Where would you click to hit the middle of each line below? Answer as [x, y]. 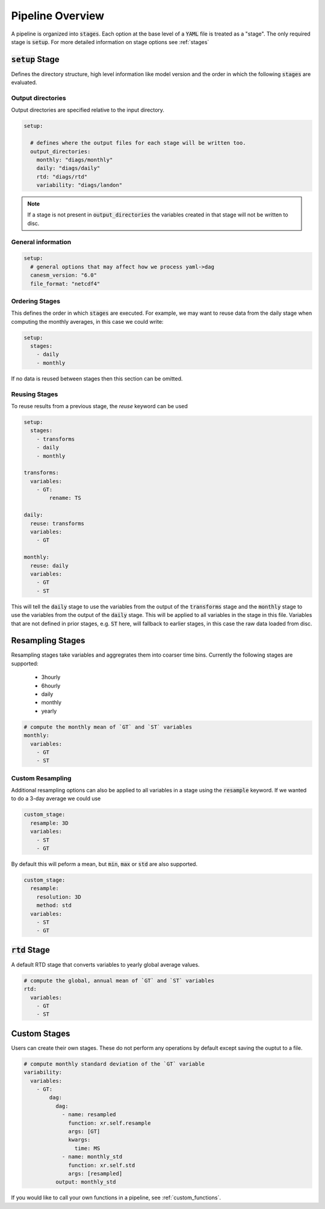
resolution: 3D [59, 897]
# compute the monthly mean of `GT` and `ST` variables [108, 727]
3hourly [51, 677]
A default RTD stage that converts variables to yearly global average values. [105, 964]
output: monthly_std [86, 1182]
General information [41, 242]
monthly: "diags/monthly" [75, 159]
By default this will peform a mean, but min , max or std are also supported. [104, 864]
